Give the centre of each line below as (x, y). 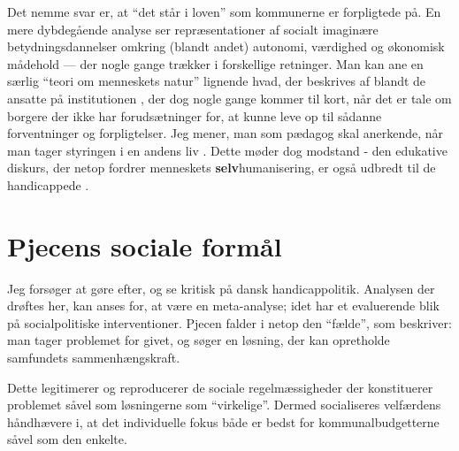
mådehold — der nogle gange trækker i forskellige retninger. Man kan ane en (215, 63)
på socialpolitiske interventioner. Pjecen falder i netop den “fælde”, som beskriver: (229, 322)
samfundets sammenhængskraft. (94, 358)
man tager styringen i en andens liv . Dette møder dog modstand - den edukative (227, 150)
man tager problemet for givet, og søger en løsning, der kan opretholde (199, 340)
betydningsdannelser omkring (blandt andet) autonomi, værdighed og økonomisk (226, 46)
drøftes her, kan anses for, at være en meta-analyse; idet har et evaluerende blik (223, 306)
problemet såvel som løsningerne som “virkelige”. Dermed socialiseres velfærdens (224, 405)
